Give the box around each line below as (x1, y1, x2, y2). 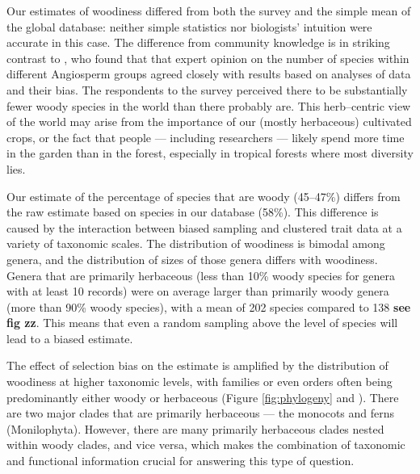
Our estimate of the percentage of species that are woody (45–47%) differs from (6, 187, 401, 204)
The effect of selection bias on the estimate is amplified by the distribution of (6, 357, 388, 374)
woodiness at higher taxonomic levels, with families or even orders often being (6, 373, 393, 390)
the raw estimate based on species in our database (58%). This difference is (6, 203, 379, 220)
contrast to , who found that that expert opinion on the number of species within (6, 49, 409, 66)
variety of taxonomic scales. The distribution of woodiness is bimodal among (6, 235, 385, 252)
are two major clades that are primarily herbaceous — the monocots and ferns (6, 405, 395, 422)
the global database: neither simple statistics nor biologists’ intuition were (6, 18, 372, 35)
